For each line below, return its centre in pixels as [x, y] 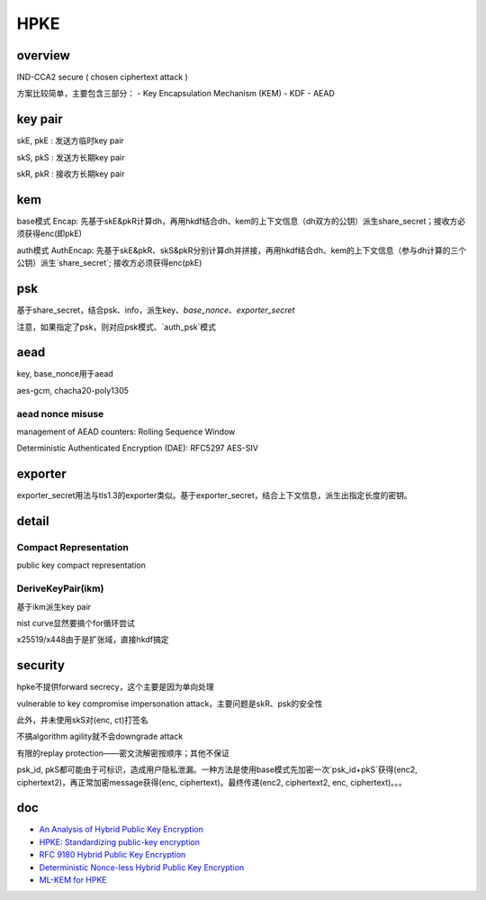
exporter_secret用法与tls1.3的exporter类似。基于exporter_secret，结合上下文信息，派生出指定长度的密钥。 [215, 495]
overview [44, 55]
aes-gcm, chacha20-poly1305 [73, 390]
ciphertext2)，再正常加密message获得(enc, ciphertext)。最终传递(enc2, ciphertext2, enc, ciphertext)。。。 [211, 782]
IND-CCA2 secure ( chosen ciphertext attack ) [102, 77]
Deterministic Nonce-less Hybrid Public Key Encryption [142, 867]
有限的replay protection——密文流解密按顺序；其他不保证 [123, 753]
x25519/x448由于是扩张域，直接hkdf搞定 [93, 640]
